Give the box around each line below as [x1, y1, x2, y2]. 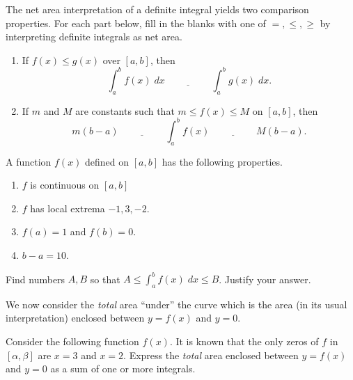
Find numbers [6, 271, 65, 286]
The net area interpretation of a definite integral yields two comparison [6, 2, 309, 16]
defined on [85, 154, 130, 168]
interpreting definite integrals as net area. [6, 29, 182, 44]
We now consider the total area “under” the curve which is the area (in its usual [6, 296, 347, 311]
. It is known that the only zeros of [169, 334, 319, 349]
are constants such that [75, 103, 175, 118]
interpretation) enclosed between [6, 310, 145, 325]
